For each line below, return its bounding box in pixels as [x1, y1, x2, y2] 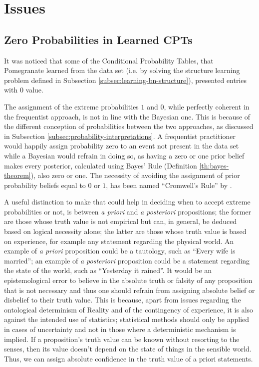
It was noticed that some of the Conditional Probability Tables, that [4, 55, 214, 65]
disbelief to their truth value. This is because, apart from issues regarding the [4, 294, 241, 305]
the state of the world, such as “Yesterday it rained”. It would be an [4, 265, 212, 275]
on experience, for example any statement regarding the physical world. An [4, 235, 234, 246]
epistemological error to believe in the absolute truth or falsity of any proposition [4, 275, 253, 285]
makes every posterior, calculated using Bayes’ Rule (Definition [4, 160, 197, 170]
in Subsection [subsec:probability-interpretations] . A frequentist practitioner [4, 130, 236, 141]
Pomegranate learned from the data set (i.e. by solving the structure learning [4, 65, 240, 75]
